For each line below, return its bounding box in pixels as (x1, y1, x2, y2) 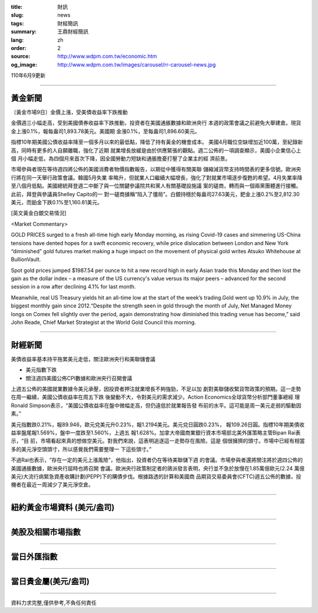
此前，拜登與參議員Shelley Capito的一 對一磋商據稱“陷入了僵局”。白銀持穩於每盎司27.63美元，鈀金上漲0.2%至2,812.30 (11, 190, 300, 197)
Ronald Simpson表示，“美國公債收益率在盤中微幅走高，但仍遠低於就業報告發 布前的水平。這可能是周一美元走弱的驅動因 (11, 402, 302, 409)
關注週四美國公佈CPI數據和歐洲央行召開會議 (25, 375, 132, 382)
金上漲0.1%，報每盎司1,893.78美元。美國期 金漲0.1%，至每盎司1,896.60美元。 (11, 127, 200, 135)
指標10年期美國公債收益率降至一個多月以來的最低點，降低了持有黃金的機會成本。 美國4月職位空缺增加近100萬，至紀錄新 (11, 138, 303, 145)
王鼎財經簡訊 (57, 28, 88, 35)
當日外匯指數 (11, 552, 58, 562)
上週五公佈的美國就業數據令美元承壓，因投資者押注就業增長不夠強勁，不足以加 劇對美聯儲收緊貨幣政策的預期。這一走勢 (11, 386, 302, 393)
